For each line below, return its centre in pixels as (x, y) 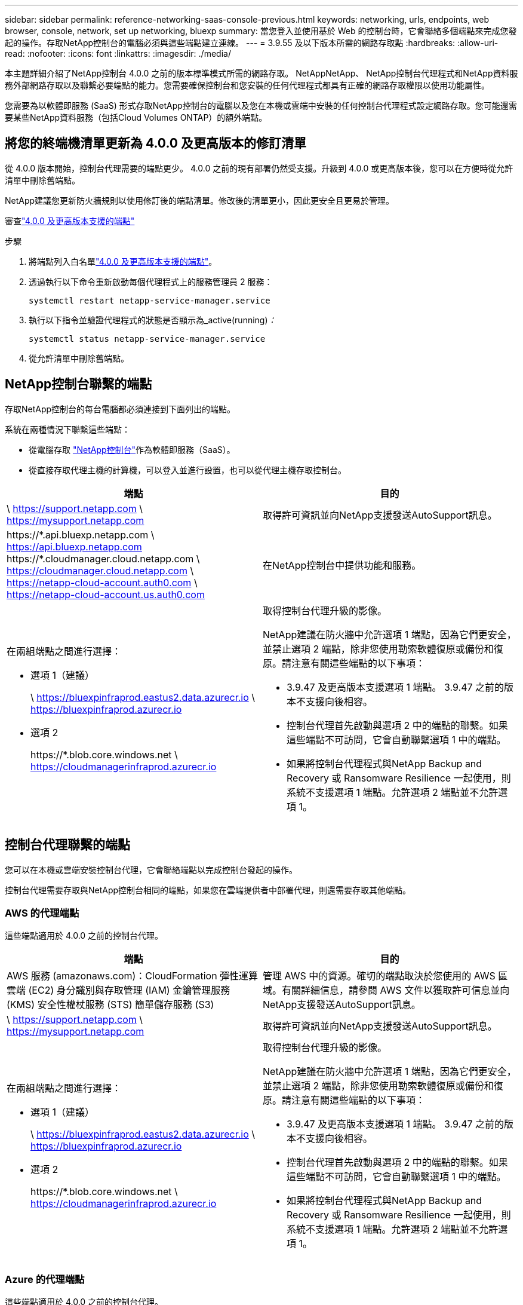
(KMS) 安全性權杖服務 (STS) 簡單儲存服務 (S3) (110, 1005)
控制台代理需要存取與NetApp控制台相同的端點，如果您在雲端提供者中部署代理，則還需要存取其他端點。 (208, 890)
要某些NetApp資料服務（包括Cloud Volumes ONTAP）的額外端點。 (136, 117)
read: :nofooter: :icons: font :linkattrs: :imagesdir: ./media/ (118, 53)
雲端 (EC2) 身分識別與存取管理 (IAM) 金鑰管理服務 (119, 990)
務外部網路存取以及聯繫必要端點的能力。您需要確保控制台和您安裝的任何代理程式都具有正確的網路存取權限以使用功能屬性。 (247, 85)
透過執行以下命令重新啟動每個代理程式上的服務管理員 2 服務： (151, 281)
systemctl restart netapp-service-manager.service (150, 300)
